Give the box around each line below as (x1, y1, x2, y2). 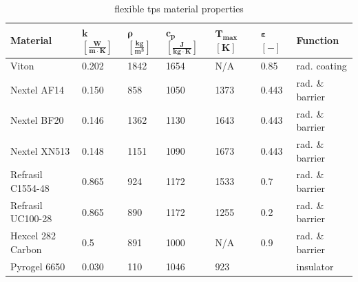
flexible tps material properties (114, 1, 244, 15)
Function (296, 33, 339, 47)
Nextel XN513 (10, 143, 70, 158)
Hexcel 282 (10, 228, 56, 243)
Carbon (10, 241, 42, 256)
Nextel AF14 (10, 82, 64, 96)
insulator (296, 259, 334, 273)
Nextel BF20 (10, 113, 64, 127)
